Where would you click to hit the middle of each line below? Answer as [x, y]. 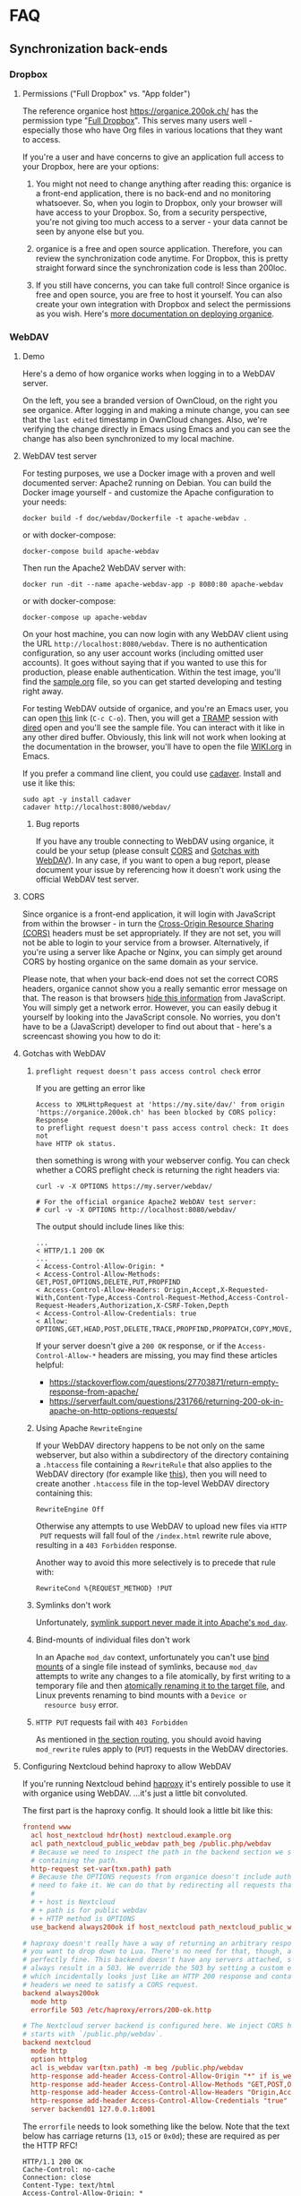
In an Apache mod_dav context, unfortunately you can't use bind [152, 1658]
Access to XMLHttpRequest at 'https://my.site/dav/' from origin [160, 1105]
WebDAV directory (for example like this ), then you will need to [151, 1474]
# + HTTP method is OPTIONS [83, 1918]
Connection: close [56, 2178]
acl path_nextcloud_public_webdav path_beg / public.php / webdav [151, 1843]
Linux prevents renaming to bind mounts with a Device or [142, 1695]
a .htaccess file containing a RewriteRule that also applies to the [154, 1465]
